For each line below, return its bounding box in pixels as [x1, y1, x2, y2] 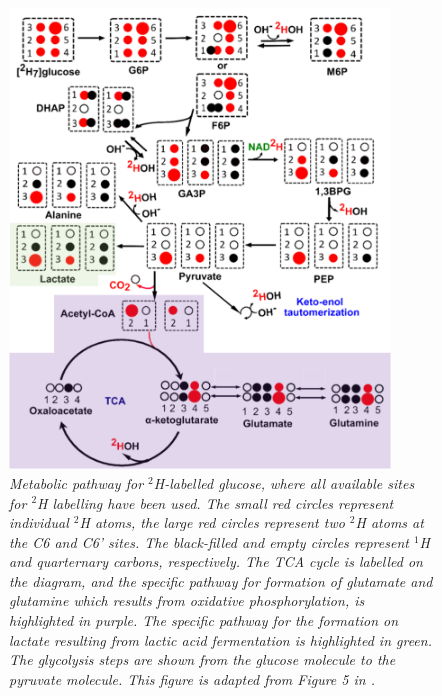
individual [9, 512, 69, 533]
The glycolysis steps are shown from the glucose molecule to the [9, 649, 396, 670]
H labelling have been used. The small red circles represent [37, 492, 394, 513]
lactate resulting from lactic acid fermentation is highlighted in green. [9, 629, 432, 650]
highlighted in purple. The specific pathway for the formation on [9, 610, 399, 631]
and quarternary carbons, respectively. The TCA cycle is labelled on [9, 551, 423, 572]
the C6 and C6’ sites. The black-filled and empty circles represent [9, 531, 409, 552]
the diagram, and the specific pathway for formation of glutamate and [9, 570, 433, 591]
